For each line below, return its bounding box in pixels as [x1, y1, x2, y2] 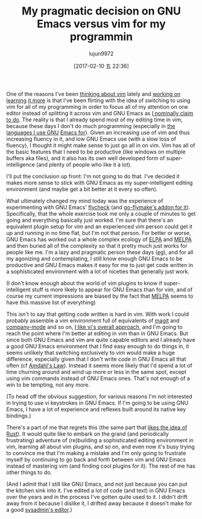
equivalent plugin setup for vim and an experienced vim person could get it [6, 222, 193, 230]
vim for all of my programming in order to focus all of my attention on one [6, 103, 189, 110]
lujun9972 [89, 50, 114, 57]
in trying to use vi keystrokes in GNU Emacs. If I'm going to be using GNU [6, 399, 189, 406]
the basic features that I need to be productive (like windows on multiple [6, 148, 186, 155]
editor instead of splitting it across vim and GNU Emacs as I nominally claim [6, 109, 194, 117]
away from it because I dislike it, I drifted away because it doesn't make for [6, 500, 192, 507]
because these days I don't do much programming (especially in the [6, 122, 175, 129]
